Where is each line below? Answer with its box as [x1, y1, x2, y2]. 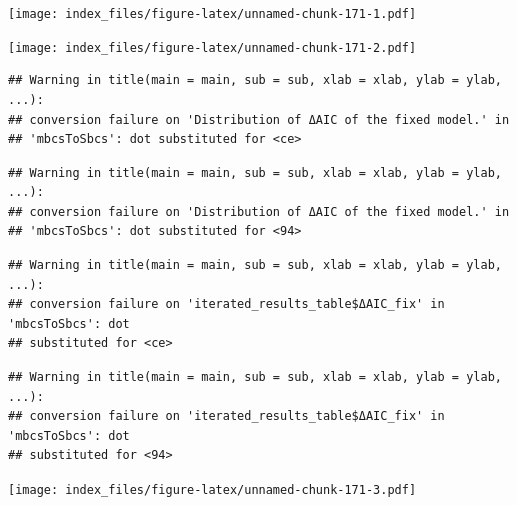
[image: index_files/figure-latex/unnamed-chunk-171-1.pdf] [8, 7, 417, 21]
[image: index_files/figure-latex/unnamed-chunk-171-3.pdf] [8, 483, 417, 497]
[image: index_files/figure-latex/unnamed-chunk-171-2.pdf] [8, 40, 417, 55]
